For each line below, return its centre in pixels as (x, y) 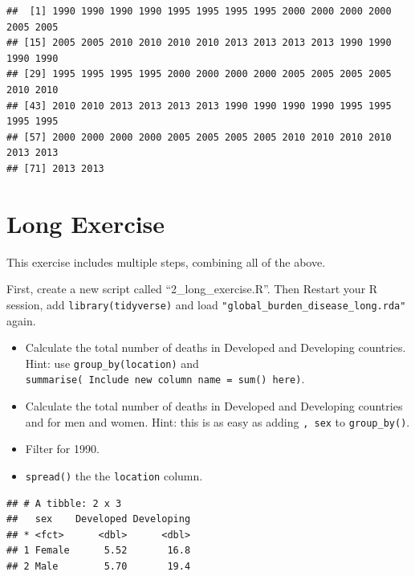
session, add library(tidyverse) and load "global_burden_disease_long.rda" (206, 304)
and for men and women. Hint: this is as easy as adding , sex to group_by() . (218, 421)
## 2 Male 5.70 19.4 (99, 566)
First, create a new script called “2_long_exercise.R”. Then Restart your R (192, 289)
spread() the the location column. (114, 475)
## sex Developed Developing (99, 519)
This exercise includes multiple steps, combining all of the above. (166, 261)
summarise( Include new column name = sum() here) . (165, 379)
